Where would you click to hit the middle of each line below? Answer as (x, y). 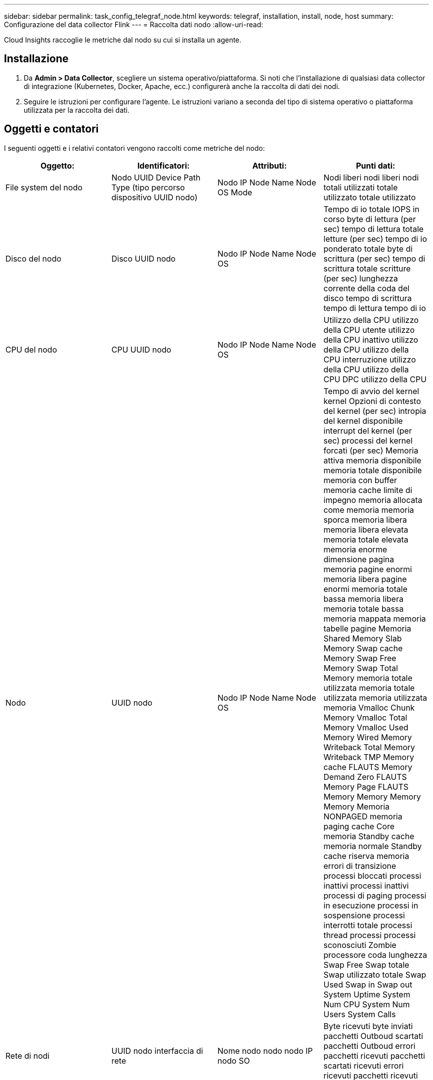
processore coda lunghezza (375, 955)
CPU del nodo (31, 349)
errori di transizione (360, 866)
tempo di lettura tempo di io (375, 308)
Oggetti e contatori (51, 129)
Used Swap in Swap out (368, 984)
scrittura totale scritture (367, 268)
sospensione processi (364, 915)
